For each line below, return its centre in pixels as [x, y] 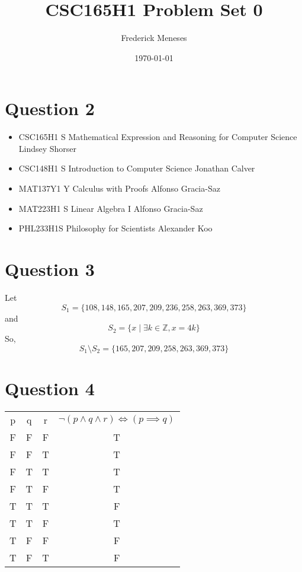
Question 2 [50, 108]
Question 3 [50, 269]
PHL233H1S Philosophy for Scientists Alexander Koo [115, 228]
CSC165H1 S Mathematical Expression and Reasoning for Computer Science [158, 137]
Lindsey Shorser [48, 148]
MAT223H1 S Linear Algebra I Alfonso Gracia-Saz [111, 208]
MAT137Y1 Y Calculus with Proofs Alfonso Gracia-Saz [119, 188]
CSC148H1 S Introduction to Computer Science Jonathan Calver [137, 168]
